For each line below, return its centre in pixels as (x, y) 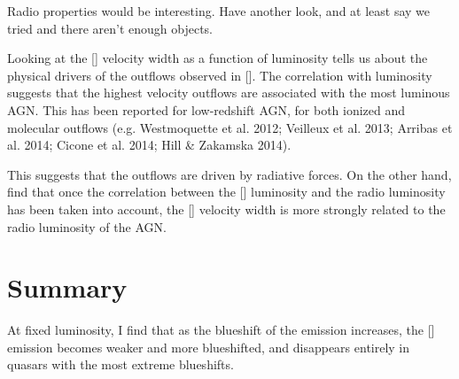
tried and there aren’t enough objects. (110, 28)
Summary (67, 287)
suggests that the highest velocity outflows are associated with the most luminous (229, 93)
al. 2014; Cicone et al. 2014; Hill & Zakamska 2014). (149, 145)
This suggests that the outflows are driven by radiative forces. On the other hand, (229, 174)
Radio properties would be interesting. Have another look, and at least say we (219, 11)
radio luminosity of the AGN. (87, 226)
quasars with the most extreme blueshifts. (121, 364)
